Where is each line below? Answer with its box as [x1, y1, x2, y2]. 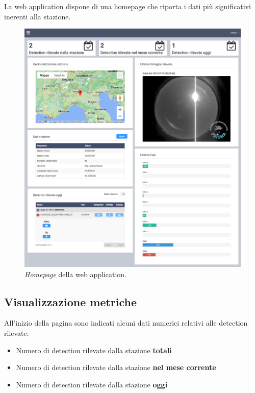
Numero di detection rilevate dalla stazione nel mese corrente [16, 362, 216, 373]
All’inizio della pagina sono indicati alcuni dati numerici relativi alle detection [4, 317, 248, 328]
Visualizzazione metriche [4, 293, 137, 309]
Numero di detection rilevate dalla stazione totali [16, 345, 172, 355]
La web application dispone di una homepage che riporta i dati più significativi [4, 1, 251, 11]
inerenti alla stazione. [4, 11, 71, 21]
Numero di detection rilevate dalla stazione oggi [16, 379, 168, 389]
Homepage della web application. [24, 268, 126, 279]
